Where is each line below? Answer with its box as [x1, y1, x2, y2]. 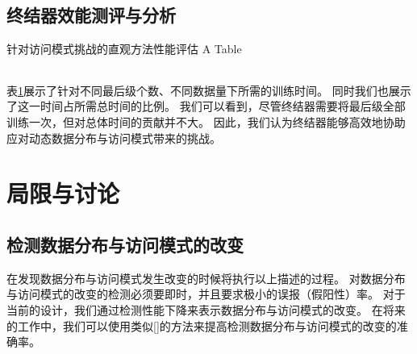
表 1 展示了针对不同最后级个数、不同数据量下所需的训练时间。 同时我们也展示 [6, 81, 411, 98]
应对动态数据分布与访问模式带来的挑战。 [6, 129, 221, 146]
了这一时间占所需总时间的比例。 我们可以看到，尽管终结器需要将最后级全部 [6, 98, 406, 115]
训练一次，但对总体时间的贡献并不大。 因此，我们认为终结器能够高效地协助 [6, 113, 406, 130]
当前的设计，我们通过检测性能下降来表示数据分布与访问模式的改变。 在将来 [6, 301, 406, 318]
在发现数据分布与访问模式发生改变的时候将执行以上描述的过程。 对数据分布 [6, 269, 406, 286]
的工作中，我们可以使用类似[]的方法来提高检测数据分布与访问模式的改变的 [6, 317, 397, 334]
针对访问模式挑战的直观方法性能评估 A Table [6, 40, 242, 57]
